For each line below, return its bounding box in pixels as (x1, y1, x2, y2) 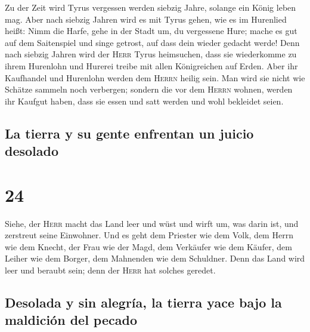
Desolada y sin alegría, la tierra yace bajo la (5, 293, 282, 311)
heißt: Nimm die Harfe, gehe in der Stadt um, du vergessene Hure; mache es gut (5, 24, 297, 37)
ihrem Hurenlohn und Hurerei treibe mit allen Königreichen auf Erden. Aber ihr (5, 59, 298, 72)
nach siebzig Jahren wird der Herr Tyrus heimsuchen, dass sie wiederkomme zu (5, 48, 297, 60)
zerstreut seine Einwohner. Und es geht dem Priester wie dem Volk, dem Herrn (5, 229, 293, 241)
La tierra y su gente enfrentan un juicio (5, 124, 254, 142)
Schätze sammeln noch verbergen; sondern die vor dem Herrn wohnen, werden (5, 83, 293, 96)
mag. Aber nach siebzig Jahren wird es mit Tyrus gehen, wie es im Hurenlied (5, 13, 287, 25)
